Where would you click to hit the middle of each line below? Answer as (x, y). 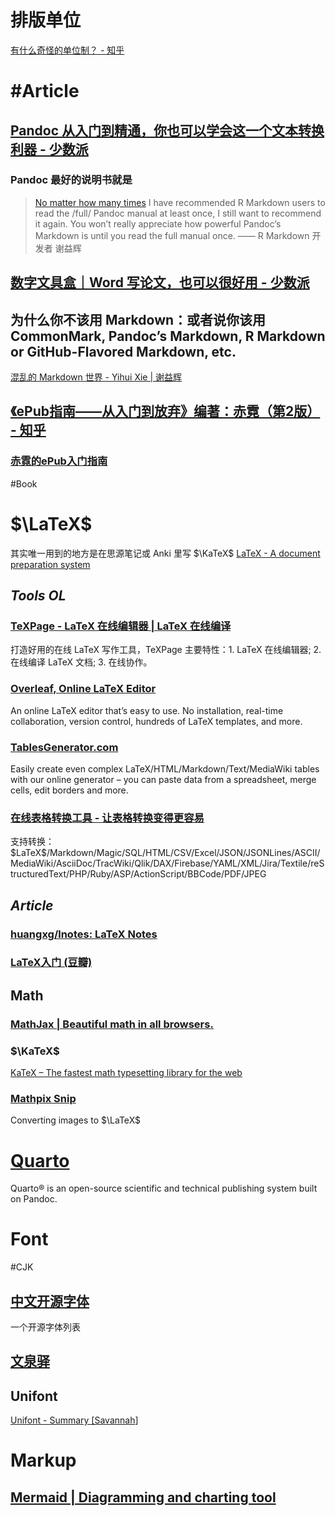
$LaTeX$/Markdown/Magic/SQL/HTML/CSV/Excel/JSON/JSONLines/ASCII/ (165, 853)
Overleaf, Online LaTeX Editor (83, 689)
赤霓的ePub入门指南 (59, 461)
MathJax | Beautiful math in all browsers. (112, 1024)
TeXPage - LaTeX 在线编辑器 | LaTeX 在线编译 (121, 626)
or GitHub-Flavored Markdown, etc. (123, 351)
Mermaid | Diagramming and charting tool (143, 1497)
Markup (43, 1460)
